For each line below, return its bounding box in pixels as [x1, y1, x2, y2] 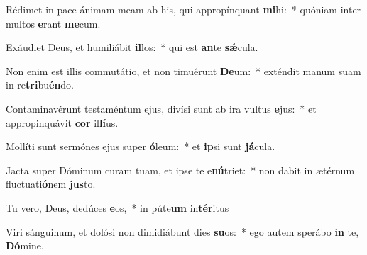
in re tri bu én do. [6, 77, 75, 92]
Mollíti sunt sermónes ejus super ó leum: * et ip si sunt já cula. [6, 139, 275, 154]
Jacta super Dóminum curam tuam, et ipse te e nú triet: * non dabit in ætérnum [6, 162, 355, 177]
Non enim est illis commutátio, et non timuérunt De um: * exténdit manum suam [6, 63, 361, 78]
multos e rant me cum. [6, 16, 101, 30]
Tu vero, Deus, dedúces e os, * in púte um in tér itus [6, 200, 229, 215]
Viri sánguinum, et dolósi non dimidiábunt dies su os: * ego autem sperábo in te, [6, 224, 359, 239]
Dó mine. [6, 238, 44, 253]
